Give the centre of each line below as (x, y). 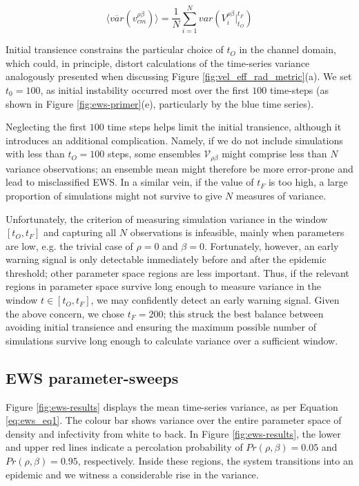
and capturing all (80, 232)
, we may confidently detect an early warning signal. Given (215, 300)
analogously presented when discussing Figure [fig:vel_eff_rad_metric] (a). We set (179, 76)
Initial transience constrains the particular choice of (115, 49)
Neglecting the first (46, 127)
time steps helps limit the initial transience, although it (224, 127)
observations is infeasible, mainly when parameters (237, 232)
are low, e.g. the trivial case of (69, 245)
